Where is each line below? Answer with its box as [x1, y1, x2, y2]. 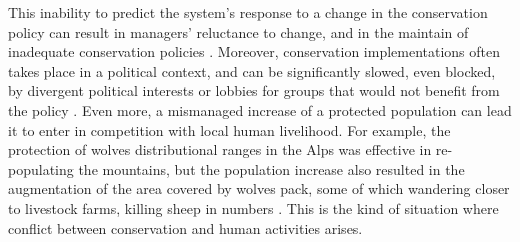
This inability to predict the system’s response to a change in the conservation [8, 2, 488, 22]
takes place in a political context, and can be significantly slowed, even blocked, [8, 60, 496, 81]
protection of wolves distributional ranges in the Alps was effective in [8, 139, 432, 160]
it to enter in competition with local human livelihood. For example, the [8, 119, 451, 140]
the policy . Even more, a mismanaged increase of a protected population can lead [8, 99, 512, 120]
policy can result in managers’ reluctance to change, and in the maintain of [8, 21, 469, 42]
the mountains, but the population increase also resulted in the [78, 158, 465, 179]
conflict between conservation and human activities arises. [8, 217, 363, 238]
